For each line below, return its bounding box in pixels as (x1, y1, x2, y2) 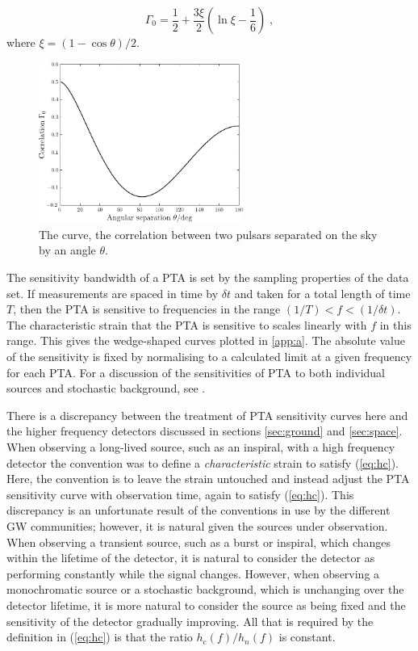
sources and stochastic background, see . (6, 380, 206, 397)
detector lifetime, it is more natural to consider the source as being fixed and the (6, 596, 406, 613)
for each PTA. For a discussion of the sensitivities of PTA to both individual (6, 363, 385, 380)
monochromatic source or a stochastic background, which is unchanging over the (6, 581, 404, 598)
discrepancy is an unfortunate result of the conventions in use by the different (6, 502, 391, 519)
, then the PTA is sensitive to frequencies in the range (13, 300, 281, 317)
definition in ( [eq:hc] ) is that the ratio (6, 628, 193, 645)
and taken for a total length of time (234, 284, 411, 301)
